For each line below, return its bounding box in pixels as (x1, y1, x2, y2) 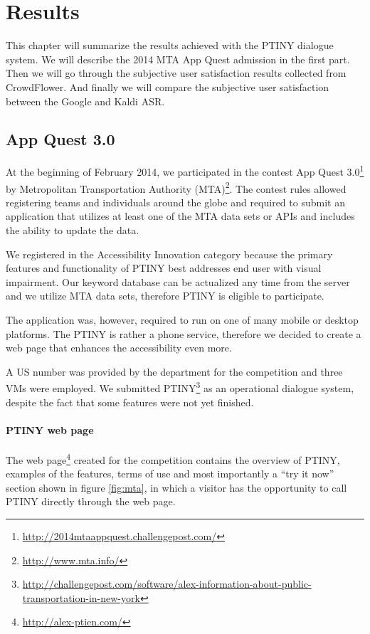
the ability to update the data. (6, 222, 139, 237)
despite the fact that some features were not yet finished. (6, 394, 254, 409)
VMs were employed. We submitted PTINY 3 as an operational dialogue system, (6, 379, 354, 395)
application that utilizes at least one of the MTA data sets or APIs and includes (6, 208, 355, 223)
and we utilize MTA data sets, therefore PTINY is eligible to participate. (6, 288, 324, 303)
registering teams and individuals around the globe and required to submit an (6, 194, 345, 209)
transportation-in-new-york (22, 590, 140, 605)
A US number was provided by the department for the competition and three (6, 364, 343, 379)
